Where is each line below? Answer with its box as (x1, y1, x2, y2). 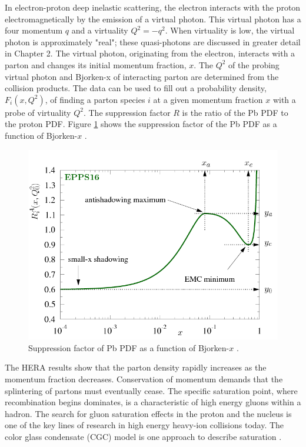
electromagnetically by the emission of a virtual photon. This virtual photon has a (5, 12, 301, 25)
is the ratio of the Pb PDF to (182, 106, 288, 118)
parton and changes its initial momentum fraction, (5, 58, 187, 71)
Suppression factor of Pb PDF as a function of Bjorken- (28, 341, 229, 353)
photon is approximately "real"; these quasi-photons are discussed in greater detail (5, 35, 301, 48)
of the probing (228, 58, 280, 71)
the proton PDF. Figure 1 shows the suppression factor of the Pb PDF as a (5, 118, 277, 130)
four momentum (5, 24, 63, 36)
